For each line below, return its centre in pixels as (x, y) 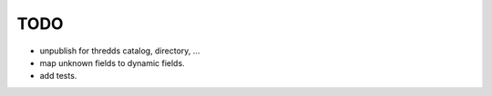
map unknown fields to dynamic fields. (113, 62)
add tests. (58, 76)
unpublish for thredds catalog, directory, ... (120, 51)
